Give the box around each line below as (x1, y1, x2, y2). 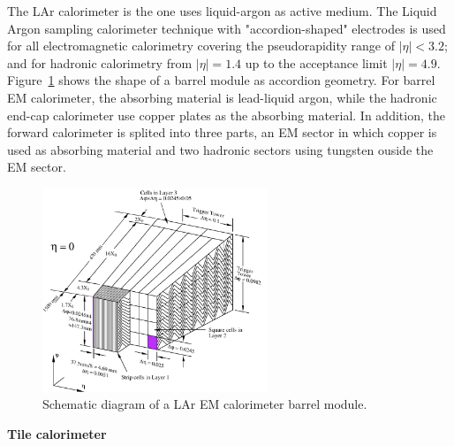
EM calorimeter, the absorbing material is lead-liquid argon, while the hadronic (7, 88, 437, 106)
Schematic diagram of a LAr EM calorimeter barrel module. (42, 395, 367, 413)
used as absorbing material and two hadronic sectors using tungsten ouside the (7, 140, 434, 158)
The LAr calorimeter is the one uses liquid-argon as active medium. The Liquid (7, 2, 437, 19)
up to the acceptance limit (245, 53, 388, 72)
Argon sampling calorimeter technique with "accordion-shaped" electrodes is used (7, 19, 446, 37)
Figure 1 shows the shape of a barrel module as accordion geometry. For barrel (7, 71, 435, 89)
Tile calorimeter (7, 424, 107, 442)
